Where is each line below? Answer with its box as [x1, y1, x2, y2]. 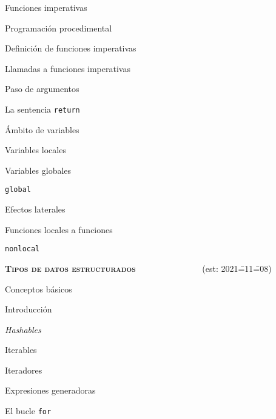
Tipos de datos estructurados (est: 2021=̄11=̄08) [5, 262, 272, 274]
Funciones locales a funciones [5, 223, 113, 236]
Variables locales [5, 144, 66, 156]
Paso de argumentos [5, 82, 79, 95]
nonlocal [5, 245, 40, 254]
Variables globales [5, 163, 72, 176]
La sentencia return [5, 102, 80, 115]
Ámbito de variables [5, 123, 79, 136]
